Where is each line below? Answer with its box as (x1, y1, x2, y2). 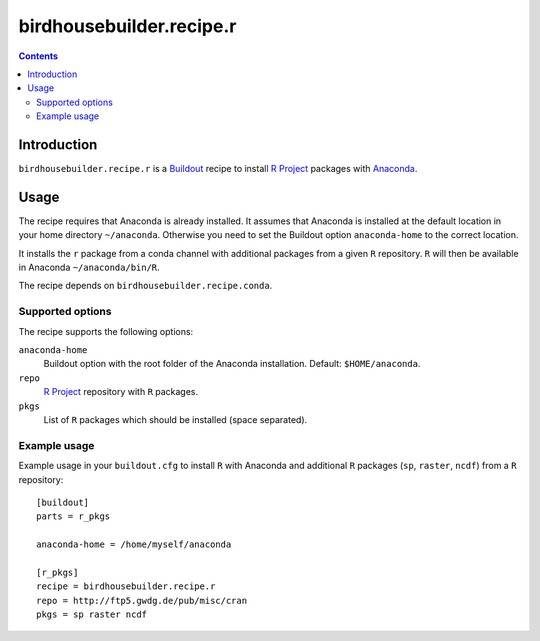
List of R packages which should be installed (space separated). (43, 413, 308, 425)
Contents (18, 50, 59, 62)
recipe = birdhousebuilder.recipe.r (36, 581, 216, 592)
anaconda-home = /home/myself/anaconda (36, 539, 232, 550)
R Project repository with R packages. (43, 386, 199, 398)
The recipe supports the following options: (18, 325, 194, 337)
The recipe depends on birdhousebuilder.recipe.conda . (18, 280, 273, 292)
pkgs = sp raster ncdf (36, 609, 148, 620)
